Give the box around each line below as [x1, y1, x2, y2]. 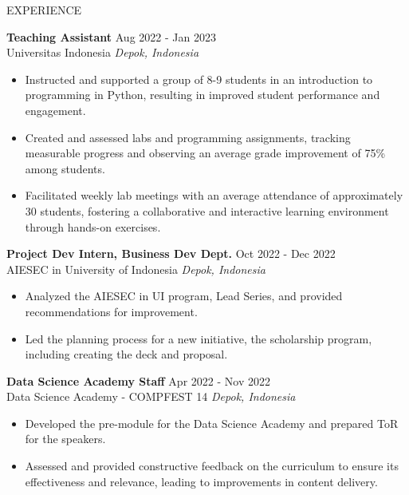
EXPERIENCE [6, 2, 82, 18]
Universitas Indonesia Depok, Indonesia [6, 44, 199, 61]
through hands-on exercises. [25, 218, 161, 235]
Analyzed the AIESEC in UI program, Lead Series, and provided [25, 287, 343, 304]
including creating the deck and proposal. [25, 346, 228, 362]
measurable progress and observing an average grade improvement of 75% [25, 145, 386, 161]
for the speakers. [25, 430, 106, 447]
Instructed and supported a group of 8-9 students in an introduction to [25, 70, 373, 87]
